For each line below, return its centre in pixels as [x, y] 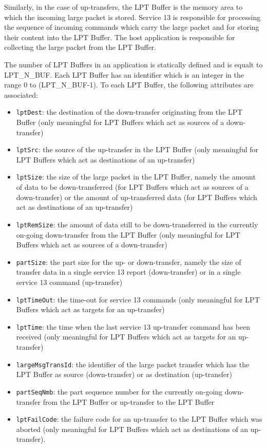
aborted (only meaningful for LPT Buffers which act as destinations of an [132, 429]
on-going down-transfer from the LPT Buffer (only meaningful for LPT [128, 234]
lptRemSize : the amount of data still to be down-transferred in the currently [137, 224]
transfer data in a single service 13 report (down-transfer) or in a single [128, 272]
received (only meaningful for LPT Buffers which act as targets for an [126, 337]
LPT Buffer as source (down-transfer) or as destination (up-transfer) [124, 374]
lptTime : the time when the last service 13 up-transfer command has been [133, 326]
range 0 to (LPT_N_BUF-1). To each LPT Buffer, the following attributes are [129, 85]
